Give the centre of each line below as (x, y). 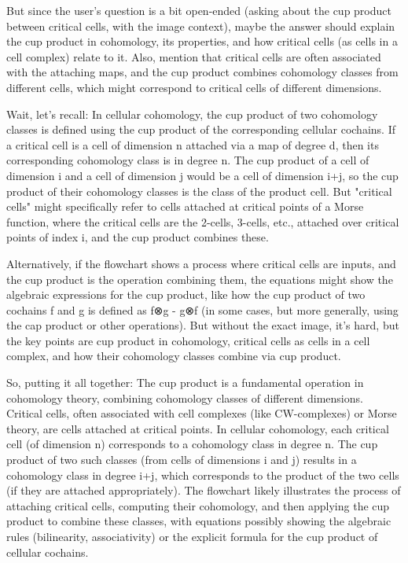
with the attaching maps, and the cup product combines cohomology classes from (202, 72)
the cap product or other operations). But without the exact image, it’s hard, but (203, 325)
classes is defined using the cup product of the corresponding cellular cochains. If (201, 129)
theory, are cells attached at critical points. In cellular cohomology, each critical (198, 428)
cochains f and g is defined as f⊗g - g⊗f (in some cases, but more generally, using (202, 309)
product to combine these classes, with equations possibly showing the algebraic (199, 521)
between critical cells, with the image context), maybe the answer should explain (201, 26)
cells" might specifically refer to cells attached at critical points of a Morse (185, 206)
